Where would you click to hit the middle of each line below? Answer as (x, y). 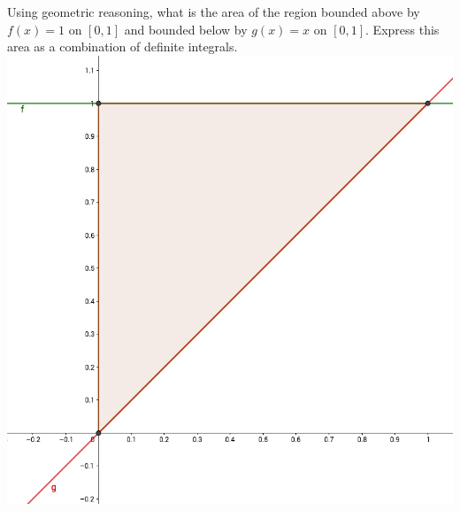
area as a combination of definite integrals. (123, 46)
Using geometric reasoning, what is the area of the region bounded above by (214, 12)
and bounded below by (186, 29)
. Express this (402, 29)
